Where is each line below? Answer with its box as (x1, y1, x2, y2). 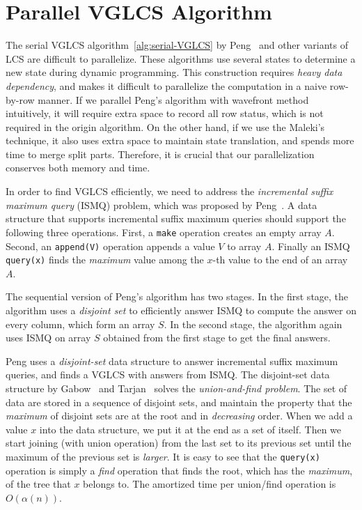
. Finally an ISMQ (271, 238, 350, 253)
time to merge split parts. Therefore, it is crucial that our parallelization (6, 146, 315, 161)
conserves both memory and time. (6, 160, 150, 175)
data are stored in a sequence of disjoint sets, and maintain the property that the (6, 394, 352, 409)
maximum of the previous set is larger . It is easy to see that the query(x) (6, 449, 320, 463)
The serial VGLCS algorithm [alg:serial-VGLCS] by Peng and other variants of (6, 38, 349, 52)
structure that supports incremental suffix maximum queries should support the (6, 211, 346, 226)
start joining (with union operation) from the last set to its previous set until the (6, 435, 352, 450)
